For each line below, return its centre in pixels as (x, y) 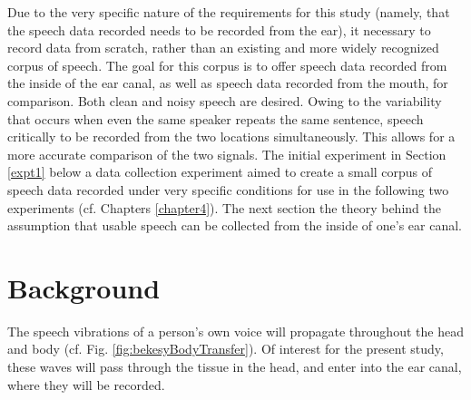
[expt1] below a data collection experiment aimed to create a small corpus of (220, 172)
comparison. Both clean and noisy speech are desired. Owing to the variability (225, 100)
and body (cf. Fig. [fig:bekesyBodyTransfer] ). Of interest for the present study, (226, 349)
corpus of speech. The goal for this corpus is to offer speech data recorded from (227, 65)
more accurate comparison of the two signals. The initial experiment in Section (227, 154)
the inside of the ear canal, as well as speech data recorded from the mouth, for (228, 83)
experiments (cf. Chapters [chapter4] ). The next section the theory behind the (224, 207)
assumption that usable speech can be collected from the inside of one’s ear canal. (235, 225)
